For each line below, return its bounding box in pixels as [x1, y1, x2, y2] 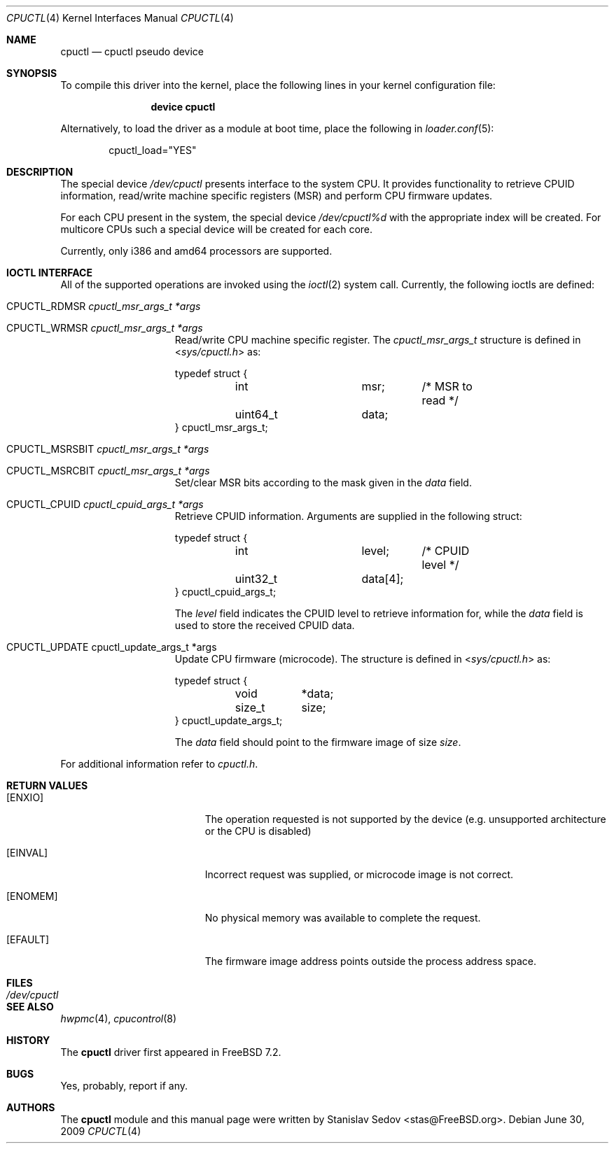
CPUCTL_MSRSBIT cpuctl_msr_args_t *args [6, 443, 209, 455]
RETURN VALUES [6, 780, 88, 791]
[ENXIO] [6, 791, 44, 803]
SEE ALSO [6, 1001, 54, 1013]
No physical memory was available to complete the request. [204, 912, 481, 924]
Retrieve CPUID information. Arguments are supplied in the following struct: [174, 510, 522, 522]
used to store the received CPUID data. [174, 619, 355, 631]
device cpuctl [151, 101, 216, 113]
